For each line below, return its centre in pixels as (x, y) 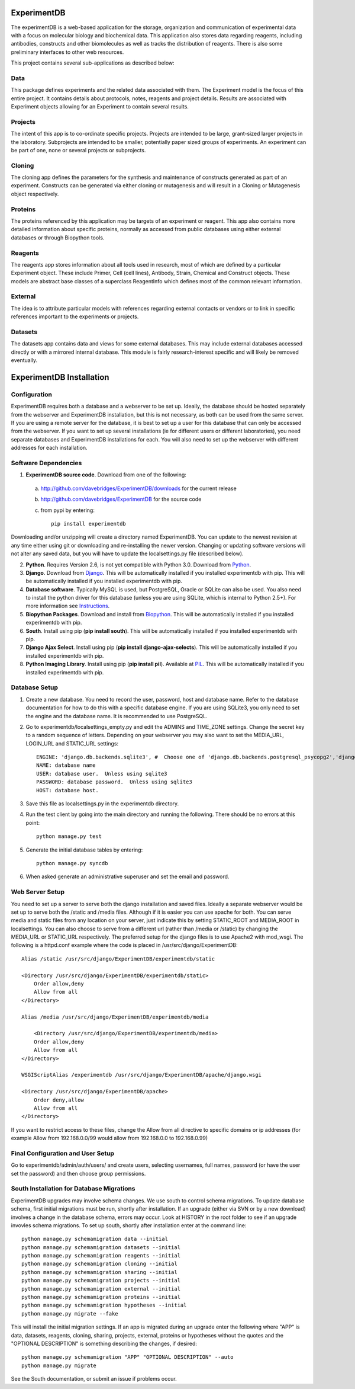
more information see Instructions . (68, 606)
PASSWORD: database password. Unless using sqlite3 (114, 782)
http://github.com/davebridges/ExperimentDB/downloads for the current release (138, 488)
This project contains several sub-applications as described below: (93, 63)
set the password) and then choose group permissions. (78, 1173)
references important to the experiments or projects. (75, 316)
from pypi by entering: (67, 510)
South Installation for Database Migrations (73, 1189)
